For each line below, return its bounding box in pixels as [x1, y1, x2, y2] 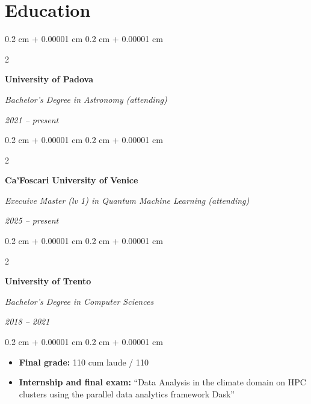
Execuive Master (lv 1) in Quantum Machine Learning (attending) [5, 194, 250, 206]
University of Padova [5, 73, 94, 85]
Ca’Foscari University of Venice [5, 174, 138, 186]
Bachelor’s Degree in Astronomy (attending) [5, 93, 167, 105]
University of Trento [5, 275, 91, 287]
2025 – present [5, 214, 59, 227]
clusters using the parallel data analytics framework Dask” [19, 387, 235, 400]
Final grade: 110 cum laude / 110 [19, 355, 149, 368]
